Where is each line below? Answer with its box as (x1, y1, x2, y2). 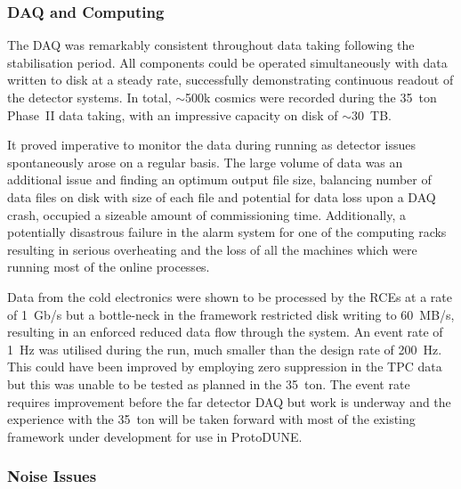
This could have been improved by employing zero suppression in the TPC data (7, 357, 442, 376)
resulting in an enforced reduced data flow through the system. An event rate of (7, 322, 443, 341)
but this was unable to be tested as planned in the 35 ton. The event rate (7, 374, 410, 393)
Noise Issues (7, 465, 97, 487)
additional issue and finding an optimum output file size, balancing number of (7, 170, 432, 189)
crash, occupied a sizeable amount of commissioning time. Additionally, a (7, 205, 406, 224)
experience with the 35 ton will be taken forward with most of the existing (7, 410, 416, 428)
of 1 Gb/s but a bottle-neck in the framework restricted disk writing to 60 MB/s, (7, 305, 455, 323)
